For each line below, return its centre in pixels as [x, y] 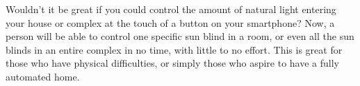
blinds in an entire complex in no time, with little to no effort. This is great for [174, 49]
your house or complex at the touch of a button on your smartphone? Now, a [170, 22]
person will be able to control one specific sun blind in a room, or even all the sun [180, 36]
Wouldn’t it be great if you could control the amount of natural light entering [171, 9]
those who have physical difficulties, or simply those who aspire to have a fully [173, 63]
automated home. [43, 76]
